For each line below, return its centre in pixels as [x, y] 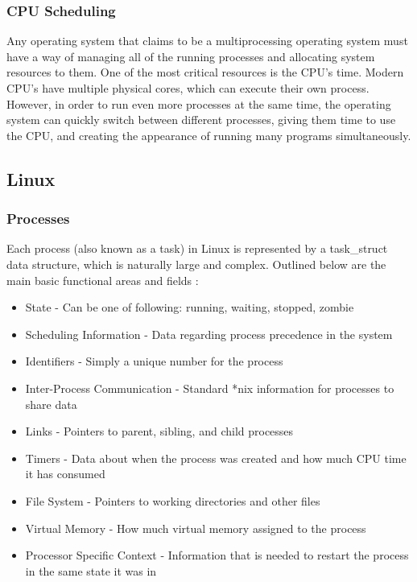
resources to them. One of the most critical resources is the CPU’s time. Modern [205, 72]
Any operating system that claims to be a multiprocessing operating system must [207, 41]
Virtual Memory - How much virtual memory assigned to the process [196, 528]
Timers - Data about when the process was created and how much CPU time [216, 458]
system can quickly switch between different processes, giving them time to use [201, 120]
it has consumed [65, 474]
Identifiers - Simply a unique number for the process [154, 361]
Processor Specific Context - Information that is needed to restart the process [217, 555]
